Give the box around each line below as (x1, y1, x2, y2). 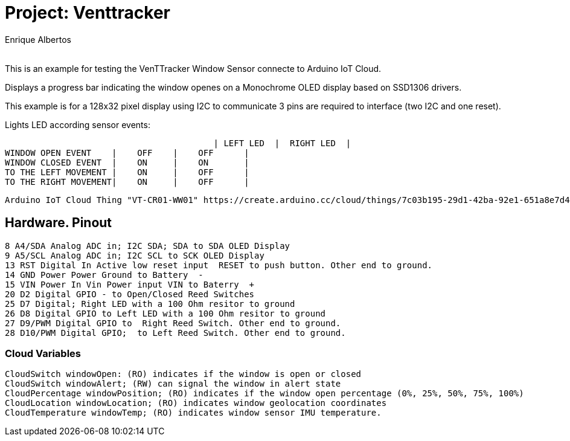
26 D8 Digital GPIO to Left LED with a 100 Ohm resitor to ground (5, 308, 326, 318)
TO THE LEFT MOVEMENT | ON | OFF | (5, 167, 249, 177)
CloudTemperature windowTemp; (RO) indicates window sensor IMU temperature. (5, 408, 382, 418)
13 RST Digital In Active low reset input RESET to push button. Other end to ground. (5, 260, 433, 270)
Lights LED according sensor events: (5, 119, 150, 130)
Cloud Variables (5, 347, 82, 359)
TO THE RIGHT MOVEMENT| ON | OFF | (5, 176, 249, 187)
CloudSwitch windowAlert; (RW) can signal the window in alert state (5, 379, 341, 389)
